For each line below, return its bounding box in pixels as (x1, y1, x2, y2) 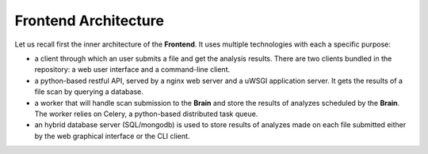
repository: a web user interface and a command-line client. (34, 65, 230, 74)
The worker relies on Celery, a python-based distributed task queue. (34, 109, 258, 118)
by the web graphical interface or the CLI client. (34, 131, 190, 141)
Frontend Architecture (14, 12, 164, 29)
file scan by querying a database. (34, 87, 144, 96)
